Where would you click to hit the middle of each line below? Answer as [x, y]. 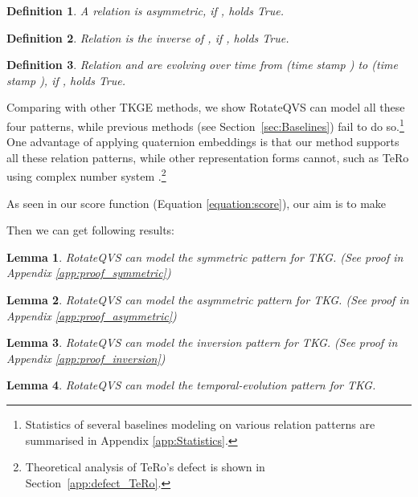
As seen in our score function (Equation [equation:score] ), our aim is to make [197, 203]
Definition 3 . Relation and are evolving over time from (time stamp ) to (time [202, 65]
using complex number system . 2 [86, 175]
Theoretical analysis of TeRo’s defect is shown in [145, 467]
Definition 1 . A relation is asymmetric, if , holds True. [145, 10]
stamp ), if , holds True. [66, 80]
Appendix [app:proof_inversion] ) [86, 358]
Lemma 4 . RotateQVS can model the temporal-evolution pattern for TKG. [191, 385]
